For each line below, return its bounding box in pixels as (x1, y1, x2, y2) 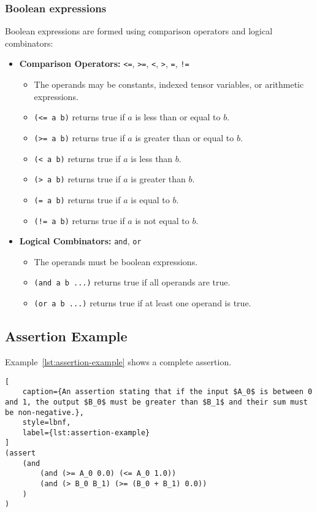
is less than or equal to (135, 111, 221, 123)
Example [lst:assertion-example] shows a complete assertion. (5, 355, 232, 368)
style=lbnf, (22, 418, 71, 427)
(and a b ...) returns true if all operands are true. (34, 276, 231, 289)
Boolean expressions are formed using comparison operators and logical (5, 25, 273, 37)
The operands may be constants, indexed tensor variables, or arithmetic (34, 78, 304, 91)
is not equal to (135, 214, 189, 227)
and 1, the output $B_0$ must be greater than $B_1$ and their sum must (5, 397, 308, 406)
